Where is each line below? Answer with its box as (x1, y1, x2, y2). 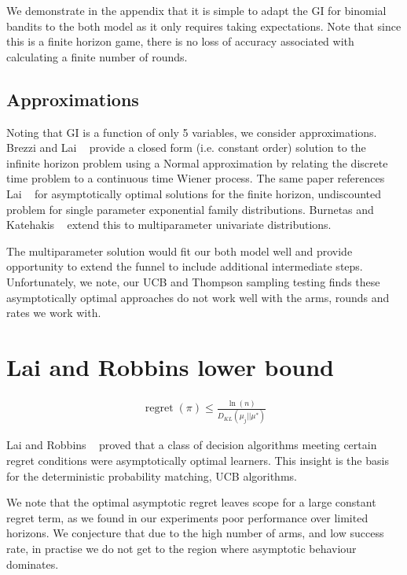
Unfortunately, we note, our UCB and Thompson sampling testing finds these (6, 273, 380, 289)
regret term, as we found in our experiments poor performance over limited (6, 509, 368, 525)
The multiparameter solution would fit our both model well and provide (6, 242, 353, 259)
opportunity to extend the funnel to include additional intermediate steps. (6, 258, 363, 275)
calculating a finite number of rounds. (6, 48, 188, 65)
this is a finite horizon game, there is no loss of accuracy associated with (6, 33, 354, 50)
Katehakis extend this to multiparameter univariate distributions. (6, 216, 332, 233)
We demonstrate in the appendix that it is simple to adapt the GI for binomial (6, 2, 387, 18)
